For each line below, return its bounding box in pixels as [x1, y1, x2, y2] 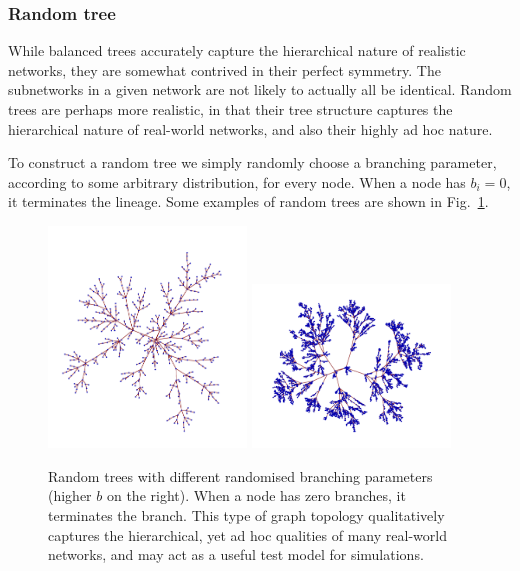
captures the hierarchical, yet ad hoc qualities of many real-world [48, 524, 447, 545]
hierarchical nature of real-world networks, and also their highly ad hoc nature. [8, 118, 493, 139]
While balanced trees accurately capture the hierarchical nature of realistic [8, 40, 466, 61]
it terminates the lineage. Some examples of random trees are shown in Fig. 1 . [8, 191, 489, 212]
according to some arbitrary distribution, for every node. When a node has [8, 171, 466, 192]
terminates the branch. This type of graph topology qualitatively [48, 505, 445, 526]
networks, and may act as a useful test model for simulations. [48, 544, 424, 565]
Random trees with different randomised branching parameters [48, 465, 433, 486]
